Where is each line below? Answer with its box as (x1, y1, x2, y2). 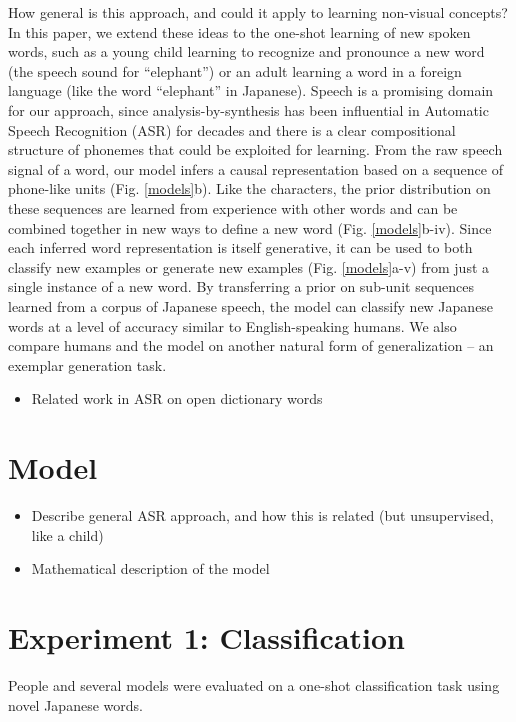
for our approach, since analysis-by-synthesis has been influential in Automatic (8, 99, 489, 120)
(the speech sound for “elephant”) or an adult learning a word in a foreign (8, 60, 462, 81)
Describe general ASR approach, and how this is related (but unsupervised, (31, 505, 494, 525)
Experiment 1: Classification (8, 616, 405, 657)
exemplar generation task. (8, 354, 167, 375)
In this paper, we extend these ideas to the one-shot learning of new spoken (8, 21, 471, 42)
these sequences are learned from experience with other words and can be (8, 197, 458, 218)
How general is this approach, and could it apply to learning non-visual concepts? (8, 2, 508, 22)
